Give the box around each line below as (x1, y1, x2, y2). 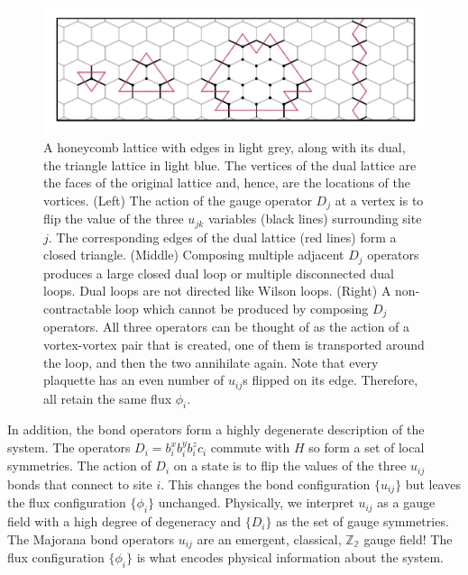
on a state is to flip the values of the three (173, 456, 407, 475)
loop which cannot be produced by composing (115, 298, 369, 317)
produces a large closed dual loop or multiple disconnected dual (43, 263, 394, 282)
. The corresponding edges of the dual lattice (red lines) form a (48, 227, 397, 246)
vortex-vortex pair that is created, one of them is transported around (43, 335, 425, 354)
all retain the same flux (43, 388, 172, 407)
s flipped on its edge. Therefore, (243, 370, 418, 389)
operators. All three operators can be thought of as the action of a (43, 317, 410, 336)
